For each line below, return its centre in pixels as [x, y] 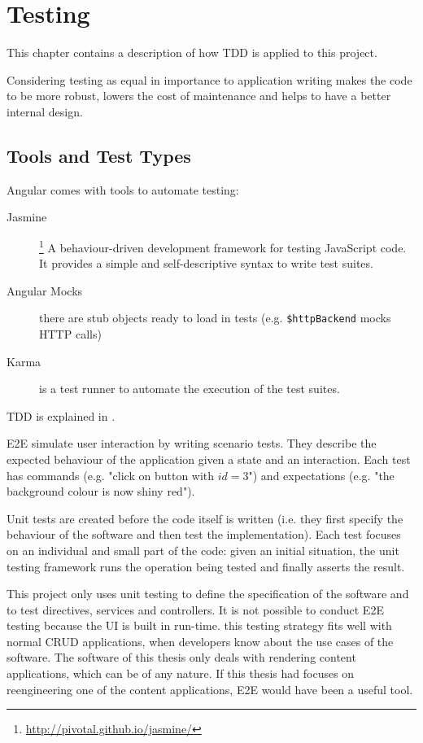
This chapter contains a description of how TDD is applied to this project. [192, 52]
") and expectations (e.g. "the [321, 475]
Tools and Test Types [99, 155]
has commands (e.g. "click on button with [111, 475]
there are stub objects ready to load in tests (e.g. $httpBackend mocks [215, 318]
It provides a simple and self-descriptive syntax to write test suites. [206, 263]
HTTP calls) [70, 333]
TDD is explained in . [61, 415]
